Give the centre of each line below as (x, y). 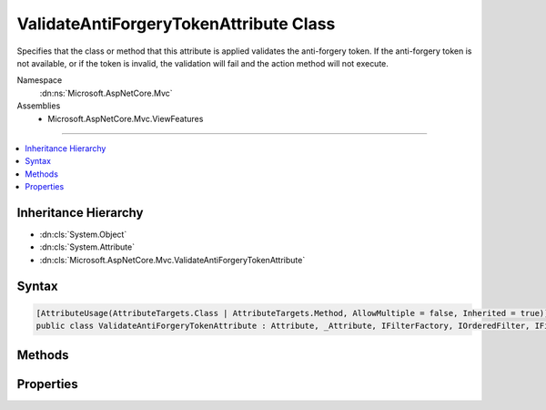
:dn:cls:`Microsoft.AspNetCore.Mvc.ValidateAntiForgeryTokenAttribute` (172, 260)
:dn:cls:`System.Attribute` (87, 247)
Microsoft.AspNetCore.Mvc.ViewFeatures (126, 118)
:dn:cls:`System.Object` (83, 234)
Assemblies (39, 106)
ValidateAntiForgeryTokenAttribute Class (176, 24)
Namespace (40, 80)
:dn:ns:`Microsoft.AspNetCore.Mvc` (106, 93)
